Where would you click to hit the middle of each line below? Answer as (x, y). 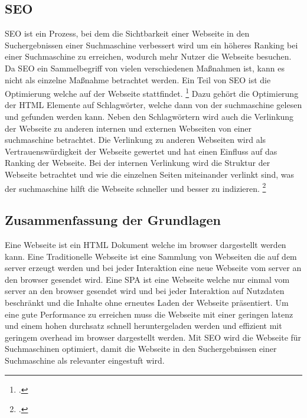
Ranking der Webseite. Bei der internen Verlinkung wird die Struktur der (138, 163)
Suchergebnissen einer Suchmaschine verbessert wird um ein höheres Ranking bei (151, 45)
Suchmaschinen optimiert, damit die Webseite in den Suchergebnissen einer (141, 349)
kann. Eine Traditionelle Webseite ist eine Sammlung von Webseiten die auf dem (151, 256)
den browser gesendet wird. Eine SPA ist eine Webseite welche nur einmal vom (147, 279)
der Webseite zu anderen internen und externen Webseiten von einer (128, 128)
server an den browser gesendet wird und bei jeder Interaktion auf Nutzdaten (145, 291)
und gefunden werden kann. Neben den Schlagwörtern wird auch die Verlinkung (149, 117)
